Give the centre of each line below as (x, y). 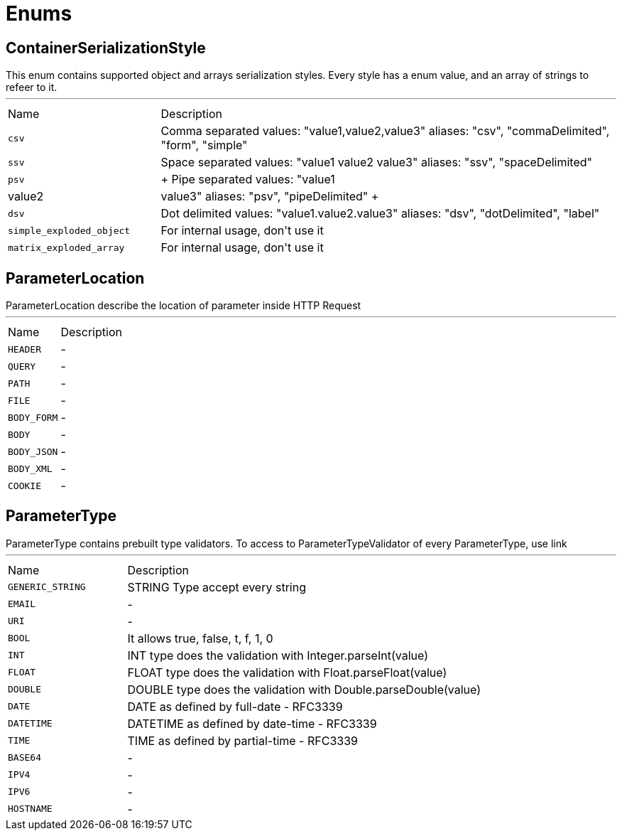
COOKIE (24, 486)
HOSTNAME (30, 809)
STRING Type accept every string (217, 587)
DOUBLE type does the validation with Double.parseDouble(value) (304, 689)
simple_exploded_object (69, 230)
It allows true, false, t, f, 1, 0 (200, 638)
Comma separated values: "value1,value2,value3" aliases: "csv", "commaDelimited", (385, 131)
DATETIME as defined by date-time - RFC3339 (252, 723)
